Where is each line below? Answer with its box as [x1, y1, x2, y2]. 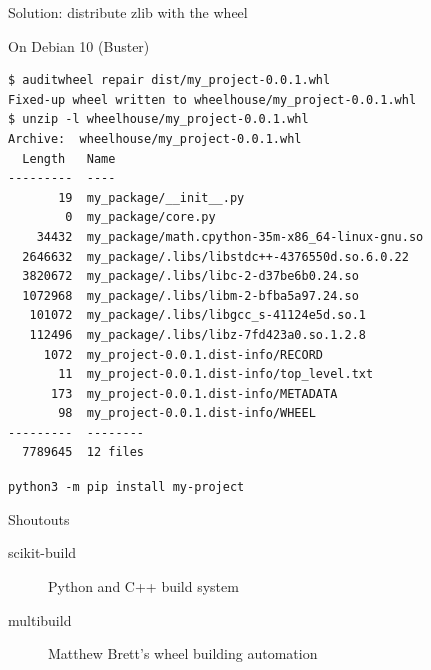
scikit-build [8, 542, 77, 563]
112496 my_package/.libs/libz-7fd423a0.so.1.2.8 [29, 327, 366, 342]
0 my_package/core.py [65, 210, 216, 225]
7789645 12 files [22, 445, 145, 460]
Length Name [22, 151, 116, 166]
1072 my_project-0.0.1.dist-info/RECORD [43, 347, 323, 362]
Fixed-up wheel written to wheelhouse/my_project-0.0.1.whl [8, 92, 417, 107]
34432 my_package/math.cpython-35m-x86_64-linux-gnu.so [36, 229, 424, 244]
